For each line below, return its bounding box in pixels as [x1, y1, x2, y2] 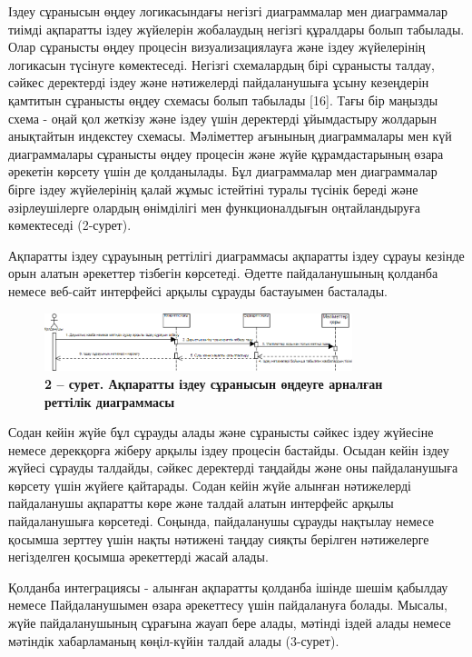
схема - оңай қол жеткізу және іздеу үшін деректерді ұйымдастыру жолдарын [8, 108, 437, 127]
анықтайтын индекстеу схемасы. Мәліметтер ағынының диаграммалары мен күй [8, 126, 452, 145]
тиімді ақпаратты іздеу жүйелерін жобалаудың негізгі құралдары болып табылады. [8, 19, 465, 38]
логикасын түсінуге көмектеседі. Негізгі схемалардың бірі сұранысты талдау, [8, 55, 435, 74]
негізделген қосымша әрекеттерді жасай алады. [8, 547, 269, 566]
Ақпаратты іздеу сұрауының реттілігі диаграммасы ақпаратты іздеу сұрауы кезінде [8, 245, 465, 264]
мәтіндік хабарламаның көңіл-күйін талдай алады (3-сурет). [8, 631, 339, 650]
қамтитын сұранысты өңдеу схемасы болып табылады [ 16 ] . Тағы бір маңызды [8, 90, 438, 109]
